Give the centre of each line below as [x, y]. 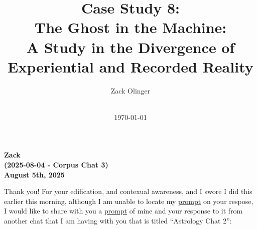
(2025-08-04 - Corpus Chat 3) [56, 165]
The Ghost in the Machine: [131, 27]
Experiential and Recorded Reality [131, 66]
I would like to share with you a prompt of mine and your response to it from [123, 211]
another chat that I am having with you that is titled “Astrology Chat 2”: [118, 221]
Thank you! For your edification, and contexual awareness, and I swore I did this [128, 191]
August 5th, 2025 [34, 174]
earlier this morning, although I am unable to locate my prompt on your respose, [129, 201]
